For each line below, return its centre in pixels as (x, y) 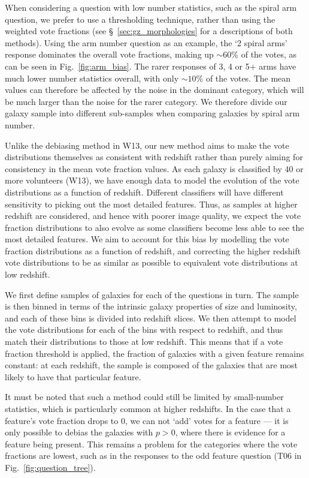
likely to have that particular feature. (73, 376)
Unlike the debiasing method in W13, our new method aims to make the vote (147, 145)
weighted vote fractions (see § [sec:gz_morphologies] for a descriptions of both (149, 31)
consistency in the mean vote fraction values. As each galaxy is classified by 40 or (154, 168)
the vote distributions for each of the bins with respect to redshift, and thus (144, 330)
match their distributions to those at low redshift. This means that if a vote (144, 342)
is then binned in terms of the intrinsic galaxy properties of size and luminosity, (151, 306)
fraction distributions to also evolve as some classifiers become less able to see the (154, 227)
